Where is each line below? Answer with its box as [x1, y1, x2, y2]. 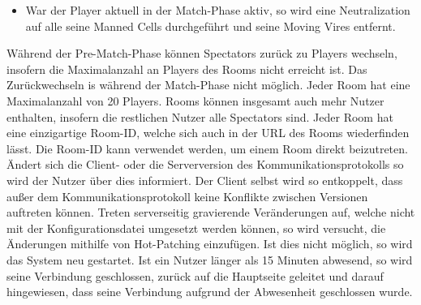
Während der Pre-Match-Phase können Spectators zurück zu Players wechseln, [6, 45, 397, 62]
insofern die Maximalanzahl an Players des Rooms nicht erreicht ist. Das [6, 60, 367, 77]
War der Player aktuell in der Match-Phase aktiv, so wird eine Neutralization [25, 2, 410, 18]
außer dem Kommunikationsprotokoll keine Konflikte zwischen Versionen [6, 187, 368, 204]
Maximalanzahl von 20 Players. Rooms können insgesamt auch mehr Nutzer [6, 92, 384, 109]
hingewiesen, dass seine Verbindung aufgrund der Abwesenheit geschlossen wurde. [6, 283, 413, 300]
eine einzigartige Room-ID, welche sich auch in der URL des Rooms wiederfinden [6, 124, 410, 141]
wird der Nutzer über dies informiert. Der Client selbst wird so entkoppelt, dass [6, 171, 403, 188]
